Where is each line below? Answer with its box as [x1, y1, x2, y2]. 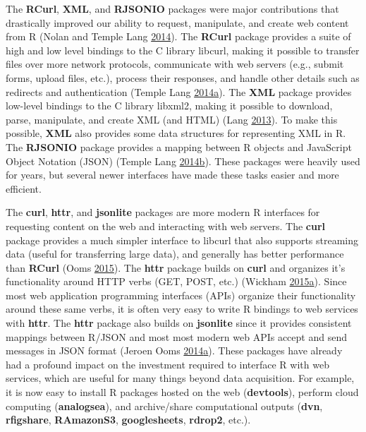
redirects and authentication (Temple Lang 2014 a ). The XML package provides [6, 84, 352, 99]
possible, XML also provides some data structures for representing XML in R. [6, 126, 346, 140]
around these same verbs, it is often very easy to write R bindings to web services [6, 301, 358, 316]
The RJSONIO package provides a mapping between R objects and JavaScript [6, 139, 352, 154]
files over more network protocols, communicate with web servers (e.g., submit [6, 56, 344, 71]
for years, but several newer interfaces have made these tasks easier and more [6, 167, 339, 182]
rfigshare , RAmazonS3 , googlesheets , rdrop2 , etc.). [6, 412, 251, 427]
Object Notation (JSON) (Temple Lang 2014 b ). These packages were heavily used [6, 153, 360, 168]
